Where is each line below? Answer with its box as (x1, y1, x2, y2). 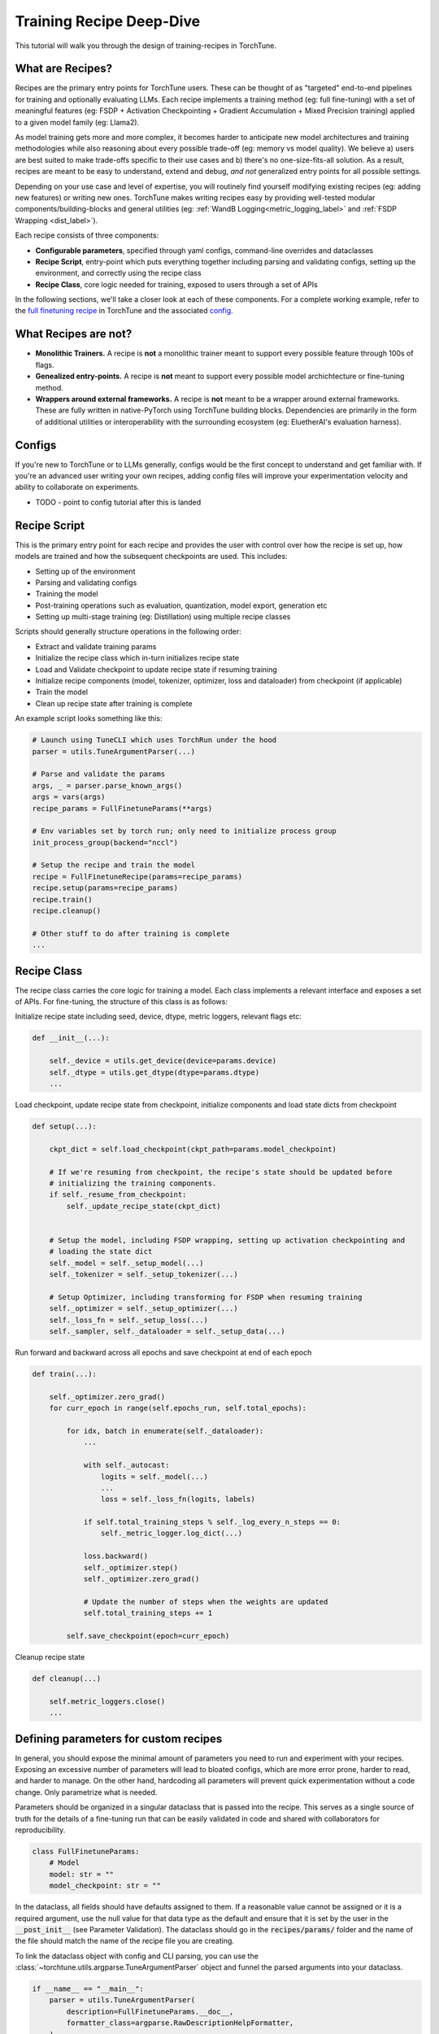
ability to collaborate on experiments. (15, 482, 140, 492)
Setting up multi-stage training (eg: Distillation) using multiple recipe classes (35, 612, 291, 622)
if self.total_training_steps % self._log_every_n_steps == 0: (83, 1517, 341, 1527)
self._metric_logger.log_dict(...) (100, 1529, 243, 1538)
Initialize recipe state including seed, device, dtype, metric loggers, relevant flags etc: (15, 1011, 302, 1021)
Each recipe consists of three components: (15, 230, 159, 240)
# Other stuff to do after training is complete (32, 928, 230, 938)
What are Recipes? (15, 62, 113, 76)
